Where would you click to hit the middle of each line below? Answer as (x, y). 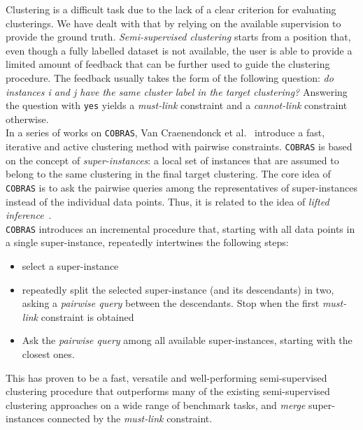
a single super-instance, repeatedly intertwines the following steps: (147, 242)
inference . (29, 215)
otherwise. (27, 119)
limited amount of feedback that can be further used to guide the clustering (168, 64)
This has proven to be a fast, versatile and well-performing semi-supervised (166, 377)
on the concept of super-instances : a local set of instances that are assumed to (172, 160)
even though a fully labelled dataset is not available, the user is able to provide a (179, 50)
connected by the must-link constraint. (130, 418)
